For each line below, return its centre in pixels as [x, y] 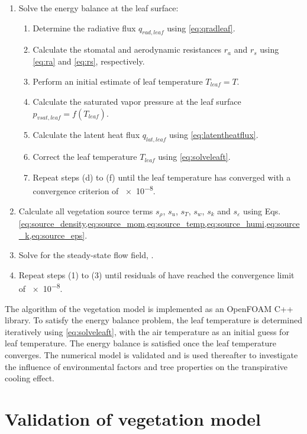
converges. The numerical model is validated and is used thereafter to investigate [151, 354]
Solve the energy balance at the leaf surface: [98, 8]
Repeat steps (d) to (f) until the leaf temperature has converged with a [162, 177]
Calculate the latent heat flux [86, 135]
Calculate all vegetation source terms [86, 210]
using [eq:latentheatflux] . [214, 135]
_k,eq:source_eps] [52, 235]
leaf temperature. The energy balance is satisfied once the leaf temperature [140, 343]
